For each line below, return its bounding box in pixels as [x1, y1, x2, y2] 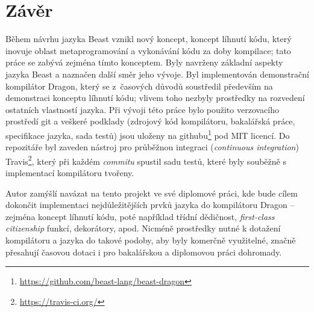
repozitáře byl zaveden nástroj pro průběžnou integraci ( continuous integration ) [5, 141, 299, 153]
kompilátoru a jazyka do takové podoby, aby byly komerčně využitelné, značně [5, 233, 296, 246]
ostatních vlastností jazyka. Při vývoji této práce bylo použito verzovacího [5, 103, 280, 115]
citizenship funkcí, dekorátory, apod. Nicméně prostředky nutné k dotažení [5, 222, 281, 234]
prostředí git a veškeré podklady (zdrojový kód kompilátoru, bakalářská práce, [5, 115, 295, 127]
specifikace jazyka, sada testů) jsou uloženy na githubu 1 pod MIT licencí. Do [5, 127, 290, 141]
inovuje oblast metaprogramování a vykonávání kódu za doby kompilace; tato [5, 44, 291, 57]
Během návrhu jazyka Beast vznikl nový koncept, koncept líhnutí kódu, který [5, 32, 292, 45]
